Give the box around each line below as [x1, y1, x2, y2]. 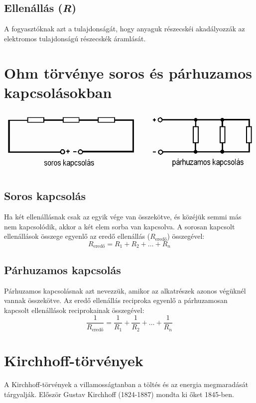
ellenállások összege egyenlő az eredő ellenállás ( [4, 231, 150, 241]
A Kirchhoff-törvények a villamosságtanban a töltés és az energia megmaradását [4, 379, 249, 389]
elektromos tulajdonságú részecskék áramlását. [4, 33, 146, 43]
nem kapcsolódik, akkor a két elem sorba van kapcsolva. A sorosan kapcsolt [4, 221, 235, 231]
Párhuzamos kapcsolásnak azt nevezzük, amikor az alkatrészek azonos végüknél [4, 285, 246, 296]
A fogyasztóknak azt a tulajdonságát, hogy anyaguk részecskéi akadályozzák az [4, 23, 245, 34]
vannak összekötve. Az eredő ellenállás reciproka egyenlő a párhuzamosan [4, 295, 228, 305]
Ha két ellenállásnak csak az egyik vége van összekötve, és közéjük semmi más [4, 211, 242, 222]
